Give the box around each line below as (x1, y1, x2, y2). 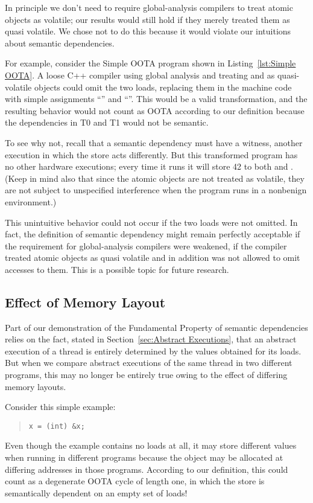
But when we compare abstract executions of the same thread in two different (5, 356, 292, 369)
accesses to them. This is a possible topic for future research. (5, 263, 229, 275)
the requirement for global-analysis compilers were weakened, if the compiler (5, 239, 287, 252)
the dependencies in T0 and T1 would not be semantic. (5, 116, 209, 129)
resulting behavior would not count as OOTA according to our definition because (5, 104, 305, 117)
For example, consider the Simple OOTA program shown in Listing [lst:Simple (5, 57, 296, 69)
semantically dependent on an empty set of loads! (5, 486, 188, 499)
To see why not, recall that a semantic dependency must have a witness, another (5, 136, 303, 149)
